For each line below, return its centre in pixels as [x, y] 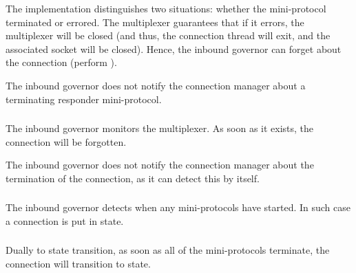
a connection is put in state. [65, 220]
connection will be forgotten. [66, 141]
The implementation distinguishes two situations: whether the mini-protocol [166, 8]
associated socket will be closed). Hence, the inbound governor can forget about [174, 48]
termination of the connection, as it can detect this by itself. [133, 178]
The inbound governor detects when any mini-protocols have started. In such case [178, 207]
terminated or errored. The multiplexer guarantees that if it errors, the [155, 22]
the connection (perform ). [61, 62]
